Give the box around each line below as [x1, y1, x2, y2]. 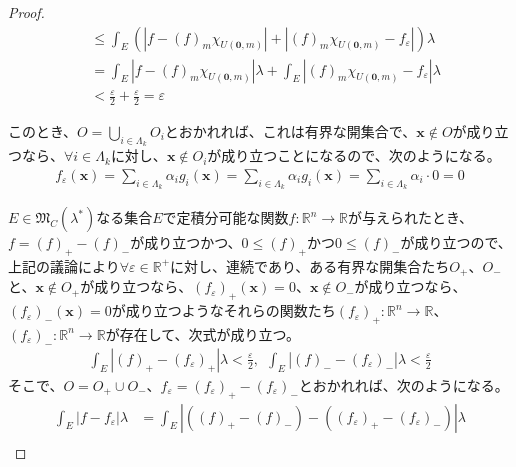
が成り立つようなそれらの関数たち [111, 300, 336, 321]
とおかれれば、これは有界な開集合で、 [164, 121, 417, 142]
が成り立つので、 [400, 232, 512, 253]
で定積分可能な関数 [162, 207, 289, 228]
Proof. [8, 2, 45, 22]
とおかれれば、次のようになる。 [298, 374, 509, 395]
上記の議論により [8, 255, 120, 276]
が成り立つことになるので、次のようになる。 [207, 145, 501, 166]
